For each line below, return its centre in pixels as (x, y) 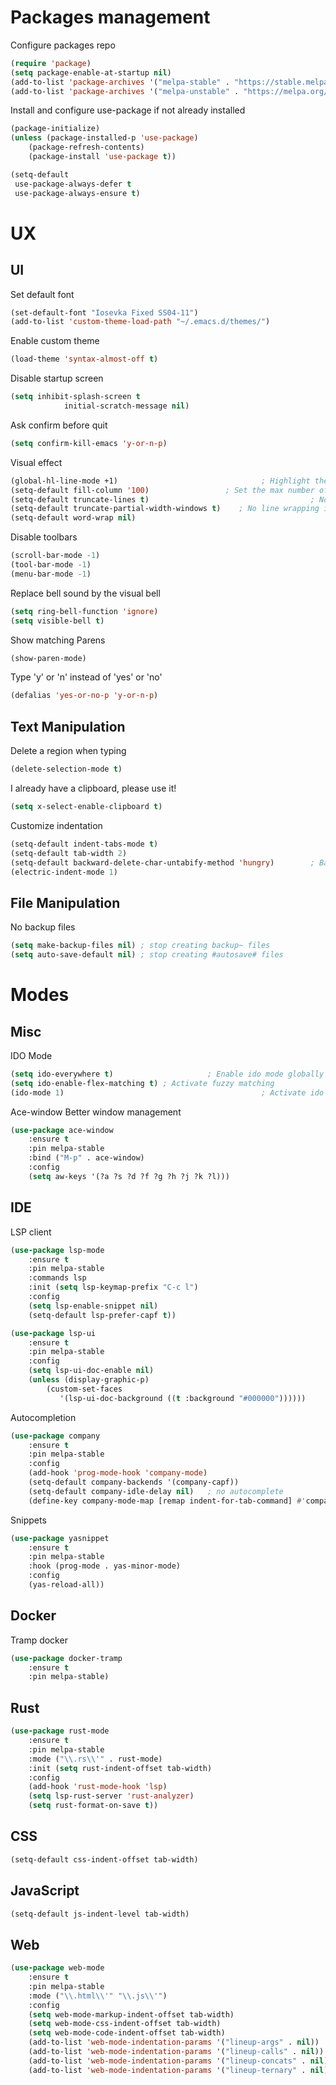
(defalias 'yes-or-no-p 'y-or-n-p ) (84, 696)
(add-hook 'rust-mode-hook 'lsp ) (98, 1787)
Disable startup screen (57, 378)
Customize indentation (56, 825)
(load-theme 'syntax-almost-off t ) (84, 359)
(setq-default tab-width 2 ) (69, 853)
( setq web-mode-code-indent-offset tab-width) (127, 2033)
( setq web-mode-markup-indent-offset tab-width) (131, 2014)
